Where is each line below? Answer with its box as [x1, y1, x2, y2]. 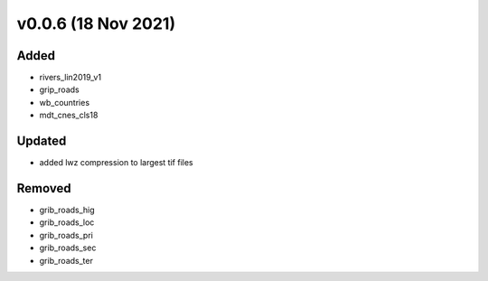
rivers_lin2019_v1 [39, 72, 102, 83]
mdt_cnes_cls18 [39, 109, 99, 121]
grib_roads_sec [39, 242, 97, 253]
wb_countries [39, 97, 90, 108]
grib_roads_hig [39, 204, 95, 216]
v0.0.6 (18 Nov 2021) [16, 14, 176, 33]
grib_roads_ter [39, 255, 94, 266]
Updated [16, 134, 67, 149]
